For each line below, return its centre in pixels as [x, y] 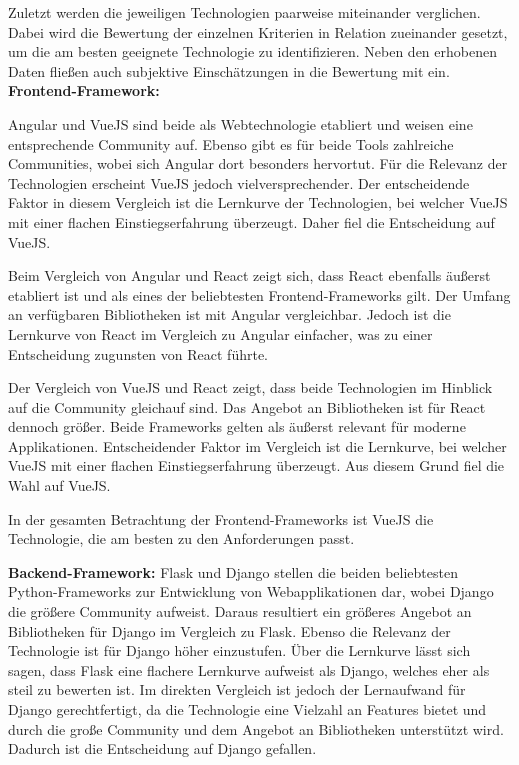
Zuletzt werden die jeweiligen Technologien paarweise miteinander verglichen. [244, 12]
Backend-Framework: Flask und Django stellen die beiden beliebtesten [233, 571]
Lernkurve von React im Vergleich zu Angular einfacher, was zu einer [220, 333]
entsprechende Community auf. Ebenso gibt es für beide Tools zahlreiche [231, 143]
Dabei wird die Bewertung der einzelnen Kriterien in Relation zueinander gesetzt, [258, 31]
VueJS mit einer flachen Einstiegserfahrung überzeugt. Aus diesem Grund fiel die [256, 465]
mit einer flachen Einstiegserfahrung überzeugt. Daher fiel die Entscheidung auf [251, 221]
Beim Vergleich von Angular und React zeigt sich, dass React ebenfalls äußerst [249, 275]
